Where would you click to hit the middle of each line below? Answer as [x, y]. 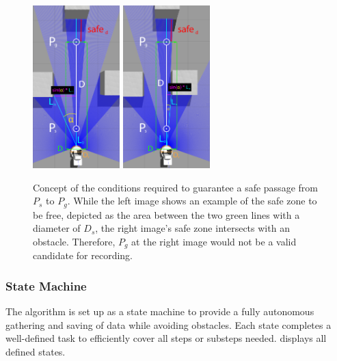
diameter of [57, 228]
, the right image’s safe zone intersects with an [192, 228]
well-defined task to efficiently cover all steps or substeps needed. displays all [166, 338]
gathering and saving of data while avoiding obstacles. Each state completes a [168, 324]
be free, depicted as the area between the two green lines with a [166, 214]
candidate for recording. [83, 255]
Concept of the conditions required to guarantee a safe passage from [175, 187]
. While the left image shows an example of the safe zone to [192, 201]
